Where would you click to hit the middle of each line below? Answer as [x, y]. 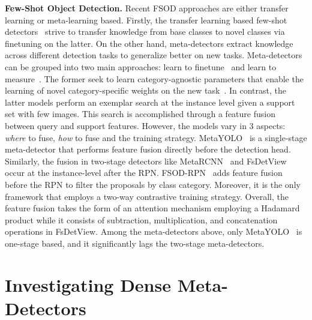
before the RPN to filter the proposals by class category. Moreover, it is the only [153, 184]
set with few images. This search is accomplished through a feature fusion [140, 114]
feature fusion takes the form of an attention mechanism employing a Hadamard [152, 208]
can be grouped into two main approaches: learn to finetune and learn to [141, 66]
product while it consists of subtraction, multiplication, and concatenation [141, 219]
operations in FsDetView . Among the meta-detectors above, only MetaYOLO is [154, 231]
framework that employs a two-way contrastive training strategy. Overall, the [147, 196]
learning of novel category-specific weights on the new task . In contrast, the [146, 90]
